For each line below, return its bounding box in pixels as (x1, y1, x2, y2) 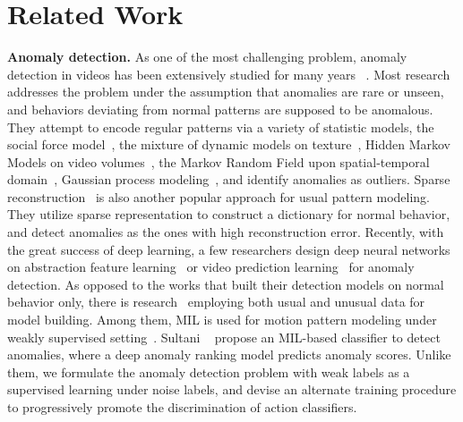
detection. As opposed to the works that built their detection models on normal (7, 274, 444, 293)
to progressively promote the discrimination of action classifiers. (7, 398, 357, 416)
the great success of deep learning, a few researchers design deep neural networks (7, 240, 450, 258)
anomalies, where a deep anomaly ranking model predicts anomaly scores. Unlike (7, 345, 451, 364)
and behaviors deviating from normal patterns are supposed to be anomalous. (7, 99, 433, 118)
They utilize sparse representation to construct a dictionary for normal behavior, (7, 205, 450, 224)
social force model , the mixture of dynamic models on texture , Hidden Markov (7, 135, 451, 154)
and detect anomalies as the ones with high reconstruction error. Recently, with (7, 223, 444, 241)
